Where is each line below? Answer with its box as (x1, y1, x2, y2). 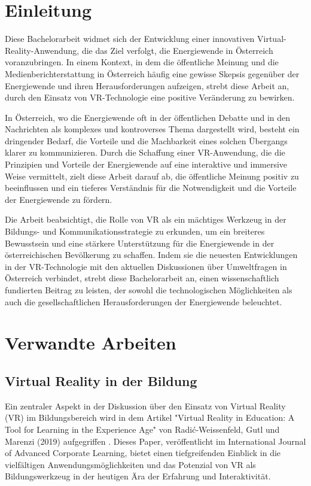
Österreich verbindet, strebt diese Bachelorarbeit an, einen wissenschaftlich (5, 272, 279, 284)
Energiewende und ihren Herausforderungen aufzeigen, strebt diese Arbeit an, (5, 79, 289, 92)
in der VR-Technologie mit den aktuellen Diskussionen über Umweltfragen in (5, 260, 287, 272)
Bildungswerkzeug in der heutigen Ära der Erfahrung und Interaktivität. (5, 470, 271, 482)
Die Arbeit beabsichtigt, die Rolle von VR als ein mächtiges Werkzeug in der (5, 213, 286, 226)
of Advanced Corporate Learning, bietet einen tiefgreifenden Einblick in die (5, 446, 281, 459)
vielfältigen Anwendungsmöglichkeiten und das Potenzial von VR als (5, 458, 256, 470)
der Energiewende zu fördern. (5, 193, 112, 205)
